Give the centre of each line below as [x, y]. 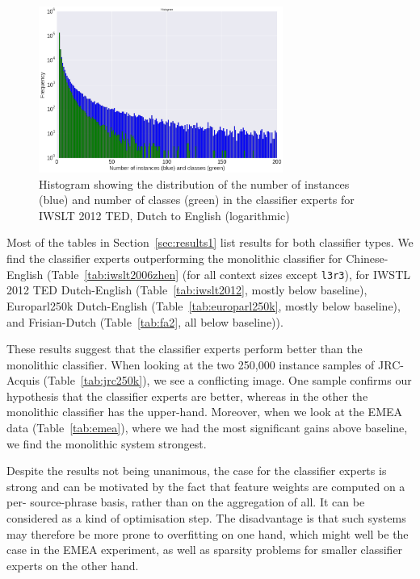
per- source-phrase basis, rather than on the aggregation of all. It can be [186, 502]
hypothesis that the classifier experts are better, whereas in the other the [187, 396]
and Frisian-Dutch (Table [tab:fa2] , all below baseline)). [145, 321]
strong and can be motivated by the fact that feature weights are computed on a [206, 486]
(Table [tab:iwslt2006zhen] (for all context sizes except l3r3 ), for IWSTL [229, 274]
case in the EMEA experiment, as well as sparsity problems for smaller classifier [205, 550]
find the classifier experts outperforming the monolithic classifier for [174, 258]
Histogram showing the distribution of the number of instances [194, 183]
